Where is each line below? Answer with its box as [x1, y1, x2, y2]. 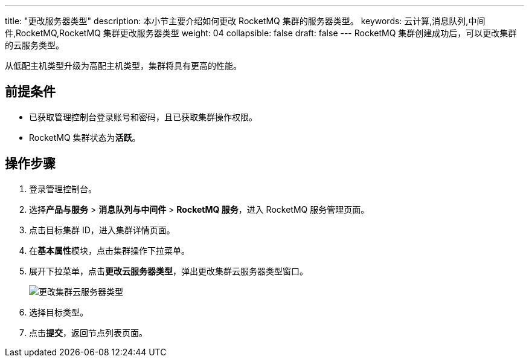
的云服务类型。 [5, 40, 64, 50]
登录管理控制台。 [29, 183, 97, 194]
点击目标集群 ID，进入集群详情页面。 [29, 224, 175, 235]
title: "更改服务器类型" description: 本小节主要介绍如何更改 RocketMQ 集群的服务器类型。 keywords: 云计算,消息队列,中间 [5, 16, 486, 26]
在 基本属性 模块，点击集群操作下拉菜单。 [29, 245, 190, 256]
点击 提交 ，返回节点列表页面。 [29, 327, 147, 338]
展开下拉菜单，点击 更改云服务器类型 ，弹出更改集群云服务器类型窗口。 [29, 265, 308, 276]
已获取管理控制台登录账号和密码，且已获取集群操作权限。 [29, 111, 257, 122]
